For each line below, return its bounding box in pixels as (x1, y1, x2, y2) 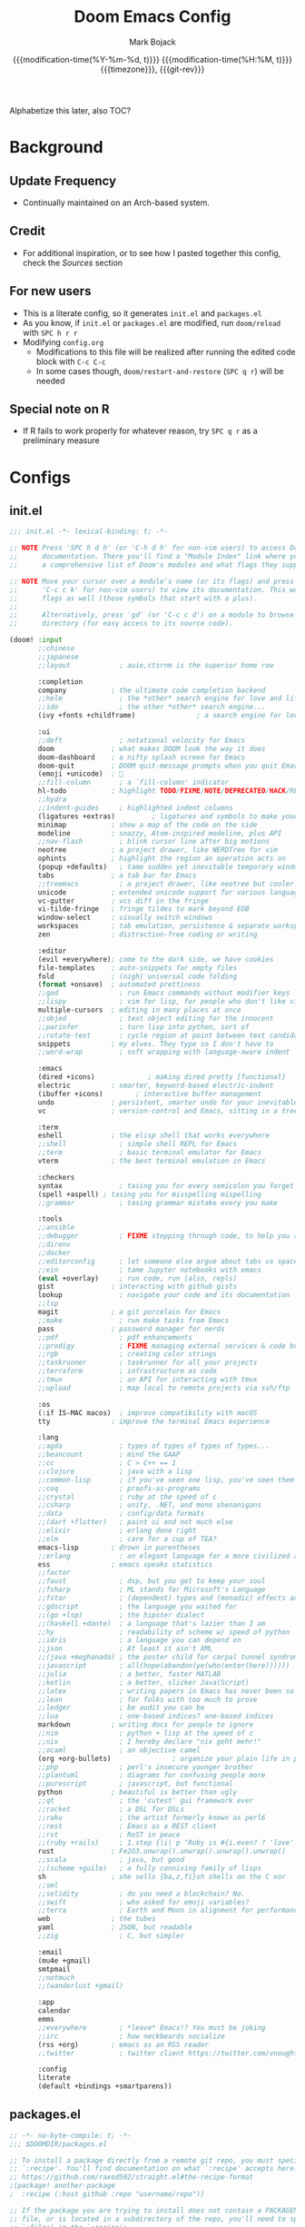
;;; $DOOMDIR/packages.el (9, 2139, 107, 2149)
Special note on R (9, 401, 111, 417)
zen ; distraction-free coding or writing (37, 930, 258, 939)
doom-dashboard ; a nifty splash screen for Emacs (37, 752, 246, 762)
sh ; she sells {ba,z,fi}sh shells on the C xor (37, 1872, 286, 1881)
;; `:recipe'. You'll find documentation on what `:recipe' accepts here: (9, 2164, 299, 2173)
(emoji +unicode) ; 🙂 (37, 769, 124, 778)
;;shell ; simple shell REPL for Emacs (37, 1140, 238, 1149)
